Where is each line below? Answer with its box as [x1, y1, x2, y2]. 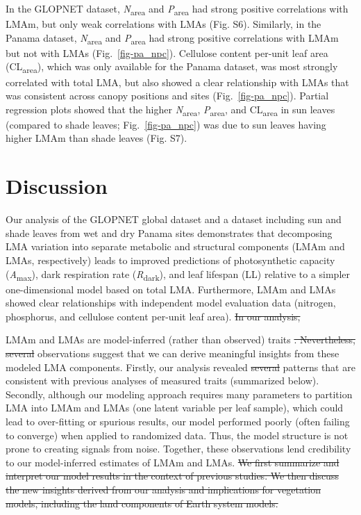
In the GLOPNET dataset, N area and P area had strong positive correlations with [6, 1, 349, 17]
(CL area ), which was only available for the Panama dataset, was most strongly [6, 59, 338, 76]
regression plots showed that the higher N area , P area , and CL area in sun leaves [6, 101, 335, 118]
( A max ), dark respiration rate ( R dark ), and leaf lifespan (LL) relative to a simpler [6, 266, 350, 283]
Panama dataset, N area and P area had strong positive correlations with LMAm [6, 30, 339, 47]
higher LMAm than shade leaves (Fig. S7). [6, 131, 187, 145]
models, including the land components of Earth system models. [6, 496, 278, 510]
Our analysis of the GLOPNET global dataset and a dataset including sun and [6, 212, 342, 227]
